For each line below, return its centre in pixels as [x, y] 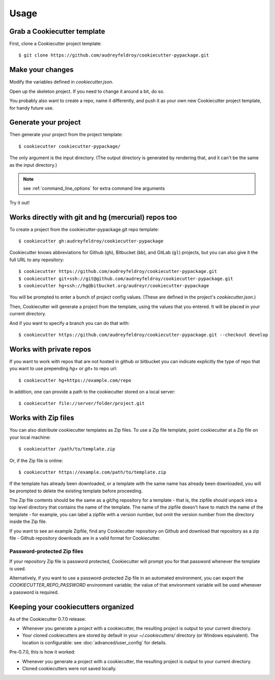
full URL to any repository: [37, 260]
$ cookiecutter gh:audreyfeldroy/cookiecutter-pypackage [91, 241]
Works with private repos [50, 349]
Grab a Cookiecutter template [57, 31]
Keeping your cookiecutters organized [72, 607]
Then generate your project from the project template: [66, 135]
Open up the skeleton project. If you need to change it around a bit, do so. [87, 91]
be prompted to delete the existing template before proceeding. [76, 491]
